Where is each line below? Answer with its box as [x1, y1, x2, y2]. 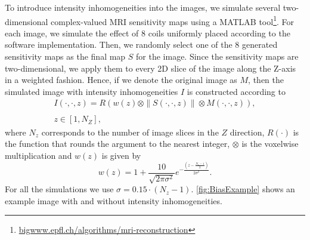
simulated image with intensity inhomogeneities [5, 85, 178, 97]
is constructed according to [187, 85, 286, 97]
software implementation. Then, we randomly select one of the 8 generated [5, 38, 278, 51]
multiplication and [5, 149, 72, 161]
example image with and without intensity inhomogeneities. [5, 194, 222, 207]
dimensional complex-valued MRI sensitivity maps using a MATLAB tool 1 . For [5, 13, 294, 27]
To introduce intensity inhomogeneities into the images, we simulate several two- [5, 1, 299, 13]
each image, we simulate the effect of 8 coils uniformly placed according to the [5, 26, 290, 39]
